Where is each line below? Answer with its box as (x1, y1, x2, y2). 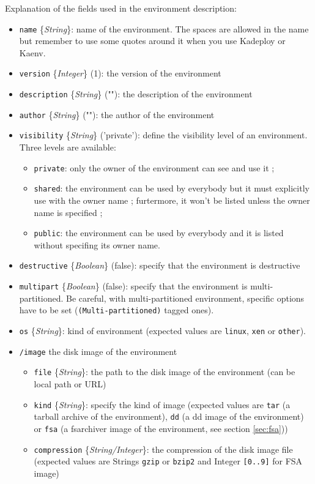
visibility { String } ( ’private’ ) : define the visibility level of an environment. (19, 128, 308, 141)
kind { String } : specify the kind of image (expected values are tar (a (34, 398, 291, 411)
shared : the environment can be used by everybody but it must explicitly (34, 182, 309, 195)
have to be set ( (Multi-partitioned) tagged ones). (19, 303, 214, 316)
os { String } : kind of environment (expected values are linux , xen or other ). (19, 324, 306, 337)
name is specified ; (34, 206, 103, 218)
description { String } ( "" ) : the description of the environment (19, 87, 253, 100)
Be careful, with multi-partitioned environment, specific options (66, 291, 305, 304)
